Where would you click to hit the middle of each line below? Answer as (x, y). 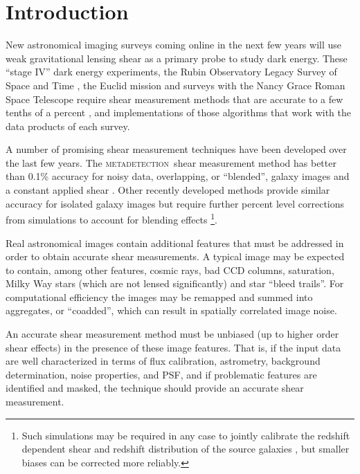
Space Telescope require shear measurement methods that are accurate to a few (174, 99)
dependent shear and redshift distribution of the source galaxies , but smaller (186, 449)
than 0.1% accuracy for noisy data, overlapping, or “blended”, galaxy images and (178, 176)
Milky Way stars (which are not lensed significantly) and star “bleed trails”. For (175, 283)
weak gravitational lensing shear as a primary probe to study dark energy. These (177, 58)
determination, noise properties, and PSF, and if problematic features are (161, 374)
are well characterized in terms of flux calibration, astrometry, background (163, 361)
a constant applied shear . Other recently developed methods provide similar (168, 190)
